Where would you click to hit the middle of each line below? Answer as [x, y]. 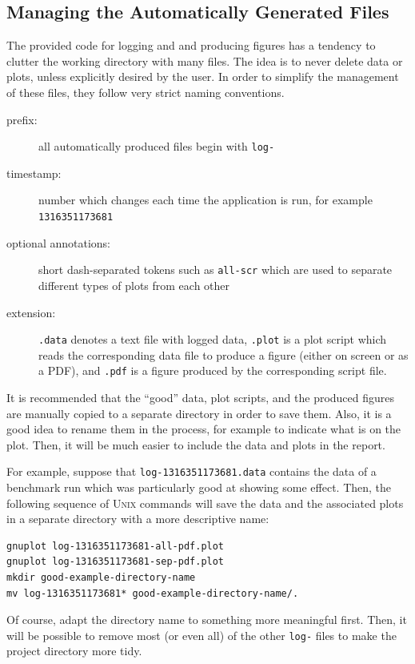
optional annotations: [59, 242]
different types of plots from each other [134, 285]
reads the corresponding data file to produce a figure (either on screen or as [223, 354]
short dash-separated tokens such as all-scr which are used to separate [215, 270]
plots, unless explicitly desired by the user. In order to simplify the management [203, 76]
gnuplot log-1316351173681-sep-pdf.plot [116, 562]
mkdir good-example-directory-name [101, 578]
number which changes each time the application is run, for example [206, 200]
